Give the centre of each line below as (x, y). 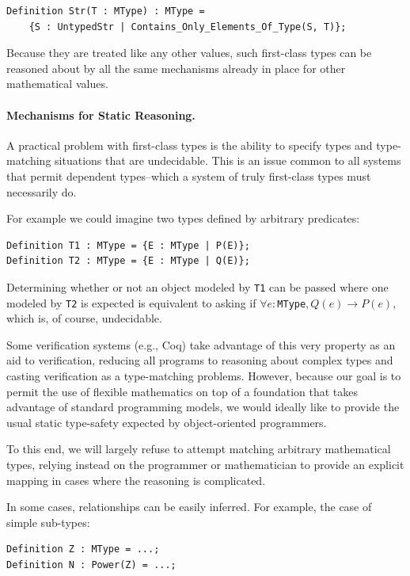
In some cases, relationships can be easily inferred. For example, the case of (189, 507)
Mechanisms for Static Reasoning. (101, 114)
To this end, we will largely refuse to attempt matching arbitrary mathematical (199, 449)
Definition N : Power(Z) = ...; (91, 565)
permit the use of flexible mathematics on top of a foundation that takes (182, 391)
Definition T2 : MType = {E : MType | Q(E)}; (128, 261)
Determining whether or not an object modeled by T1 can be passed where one (197, 286)
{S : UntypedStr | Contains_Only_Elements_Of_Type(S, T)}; (188, 27)
